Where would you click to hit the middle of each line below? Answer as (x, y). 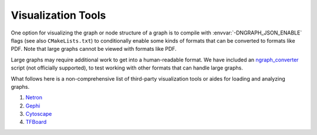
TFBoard (36, 122)
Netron (34, 98)
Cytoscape (39, 114)
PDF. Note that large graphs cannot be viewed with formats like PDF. (94, 49)
